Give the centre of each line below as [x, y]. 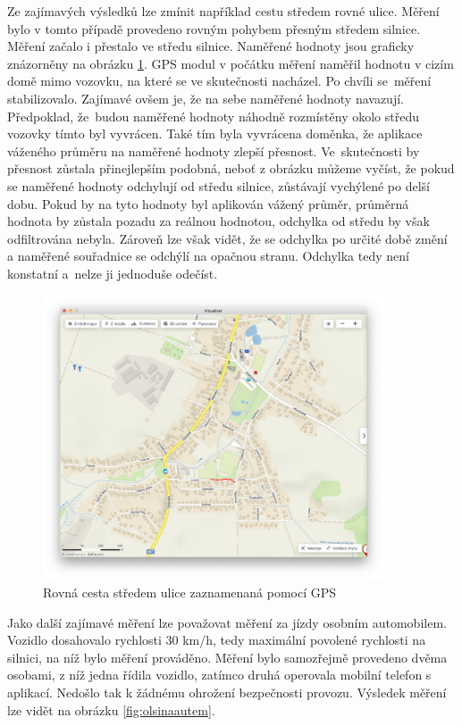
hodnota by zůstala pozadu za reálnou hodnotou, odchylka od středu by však [218, 221]
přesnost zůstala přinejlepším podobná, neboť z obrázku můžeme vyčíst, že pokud [231, 168]
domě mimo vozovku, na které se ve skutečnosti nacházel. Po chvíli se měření [219, 81]
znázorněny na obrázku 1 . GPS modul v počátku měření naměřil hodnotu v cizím [231, 63]
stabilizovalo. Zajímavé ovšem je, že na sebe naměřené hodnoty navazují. [206, 98]
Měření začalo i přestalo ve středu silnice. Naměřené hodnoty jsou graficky [211, 46]
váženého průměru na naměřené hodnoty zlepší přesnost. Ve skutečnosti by [214, 150]
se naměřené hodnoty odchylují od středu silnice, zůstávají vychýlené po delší [218, 185]
